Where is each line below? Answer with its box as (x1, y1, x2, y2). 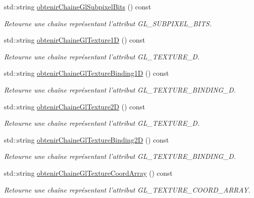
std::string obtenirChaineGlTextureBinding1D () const (4, 68, 169, 78)
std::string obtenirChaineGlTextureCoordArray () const (4, 167, 173, 178)
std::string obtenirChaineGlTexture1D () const (4, 35, 145, 45)
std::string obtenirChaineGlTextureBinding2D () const (4, 134, 169, 145)
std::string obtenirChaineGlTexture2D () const (4, 101, 145, 111)
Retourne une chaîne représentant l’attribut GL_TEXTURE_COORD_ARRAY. (4, 184, 251, 195)
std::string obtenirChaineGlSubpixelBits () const (4, 1, 152, 11)
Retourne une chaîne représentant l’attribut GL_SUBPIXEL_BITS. (4, 18, 212, 28)
